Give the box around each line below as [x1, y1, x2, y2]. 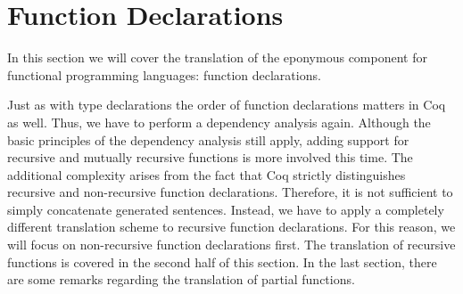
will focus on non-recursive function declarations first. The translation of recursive [7, 235, 456, 254]
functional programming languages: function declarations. [7, 65, 321, 84]
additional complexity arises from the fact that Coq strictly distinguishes [7, 165, 406, 184]
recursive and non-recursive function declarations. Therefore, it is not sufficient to [7, 183, 453, 201]
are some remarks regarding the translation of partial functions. [7, 270, 355, 289]
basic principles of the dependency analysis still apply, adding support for [7, 130, 409, 149]
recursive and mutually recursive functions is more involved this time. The [7, 148, 413, 167]
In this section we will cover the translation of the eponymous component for [7, 48, 427, 67]
